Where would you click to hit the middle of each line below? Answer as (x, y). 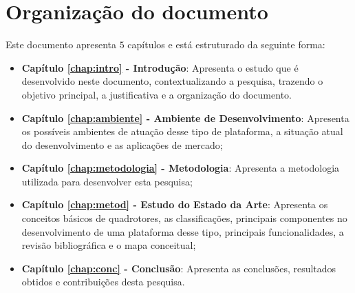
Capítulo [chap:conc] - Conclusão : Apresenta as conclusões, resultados (179, 268)
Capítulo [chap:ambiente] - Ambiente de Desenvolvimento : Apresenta (185, 118)
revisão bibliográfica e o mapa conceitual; (109, 245)
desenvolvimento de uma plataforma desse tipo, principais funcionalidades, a (183, 231)
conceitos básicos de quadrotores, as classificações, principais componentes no (184, 218)
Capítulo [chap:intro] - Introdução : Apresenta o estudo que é (160, 67)
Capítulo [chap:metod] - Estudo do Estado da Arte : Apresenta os (175, 204)
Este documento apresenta (61, 44)
